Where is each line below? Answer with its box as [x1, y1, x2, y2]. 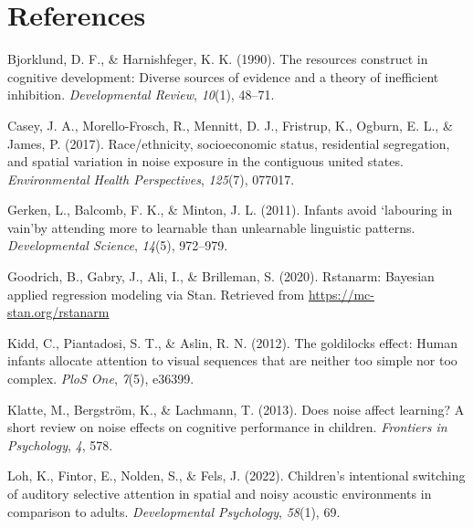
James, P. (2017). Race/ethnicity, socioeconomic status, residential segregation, [7, 133, 450, 153]
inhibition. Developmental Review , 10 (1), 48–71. [7, 85, 275, 104]
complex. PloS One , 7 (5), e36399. [7, 369, 194, 388]
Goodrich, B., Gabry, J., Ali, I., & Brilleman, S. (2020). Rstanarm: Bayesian [7, 267, 435, 286]
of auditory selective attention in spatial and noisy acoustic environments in [7, 484, 432, 502]
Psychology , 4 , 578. [7, 435, 113, 454]
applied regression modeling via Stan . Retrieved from [7, 284, 305, 303]
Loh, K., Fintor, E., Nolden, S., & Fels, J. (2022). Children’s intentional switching [7, 466, 466, 485]
